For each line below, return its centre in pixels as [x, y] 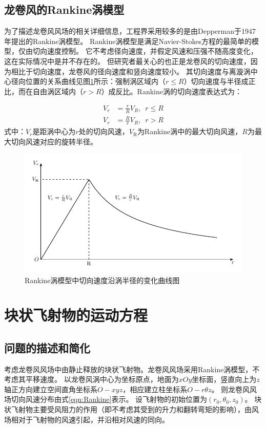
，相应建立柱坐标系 [155, 389]
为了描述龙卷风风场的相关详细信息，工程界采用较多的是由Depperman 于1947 [130, 31]
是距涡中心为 [54, 131]
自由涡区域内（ [58, 91]
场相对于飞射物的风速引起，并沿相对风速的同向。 [87, 419]
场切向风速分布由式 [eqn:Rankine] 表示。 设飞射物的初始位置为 [106, 399]
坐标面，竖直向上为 [224, 379]
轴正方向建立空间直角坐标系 [51, 389]
